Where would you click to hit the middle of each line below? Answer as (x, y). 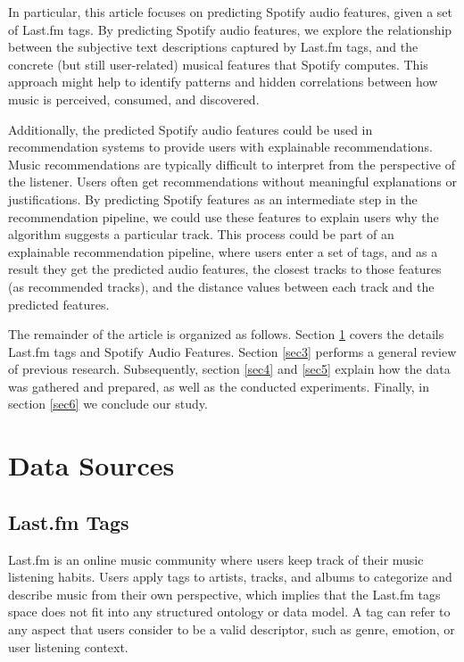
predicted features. (59, 304)
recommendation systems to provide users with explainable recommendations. (220, 147)
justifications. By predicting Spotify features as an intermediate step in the (213, 199)
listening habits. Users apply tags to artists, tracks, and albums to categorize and (230, 577)
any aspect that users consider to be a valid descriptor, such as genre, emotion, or (232, 629)
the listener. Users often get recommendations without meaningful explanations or (232, 182)
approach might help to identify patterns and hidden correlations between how (223, 82)
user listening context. (68, 646)
